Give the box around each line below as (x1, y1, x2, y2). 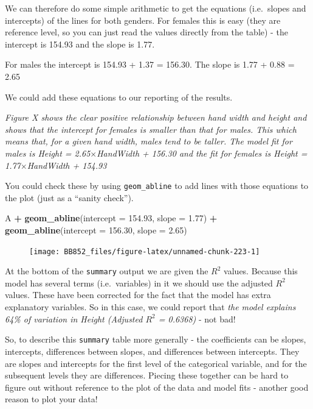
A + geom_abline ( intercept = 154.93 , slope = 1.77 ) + (5, 212, 218, 224)
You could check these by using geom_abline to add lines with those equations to (5, 179, 309, 192)
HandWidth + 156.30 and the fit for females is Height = (97, 146, 308, 159)
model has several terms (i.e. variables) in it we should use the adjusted (5, 276, 273, 289)
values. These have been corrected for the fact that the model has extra (5, 288, 271, 301)
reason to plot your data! (5, 393, 98, 405)
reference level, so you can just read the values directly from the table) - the (5, 26, 288, 38)
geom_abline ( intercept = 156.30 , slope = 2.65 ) (5, 223, 187, 236)
